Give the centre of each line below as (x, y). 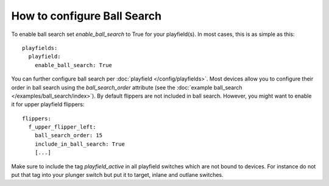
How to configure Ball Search (86, 16)
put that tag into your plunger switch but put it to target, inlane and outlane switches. (117, 175)
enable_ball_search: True (73, 65)
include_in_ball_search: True (80, 144)
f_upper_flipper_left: (62, 127)
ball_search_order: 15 (69, 135)
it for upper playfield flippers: (48, 104)
